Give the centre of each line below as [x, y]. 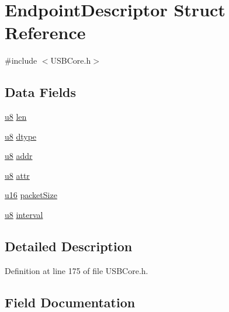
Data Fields [41, 92]
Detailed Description [69, 246]
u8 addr [19, 156]
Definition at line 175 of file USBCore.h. [77, 270]
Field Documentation [70, 302]
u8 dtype [21, 136]
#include [21, 60]
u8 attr [17, 175]
